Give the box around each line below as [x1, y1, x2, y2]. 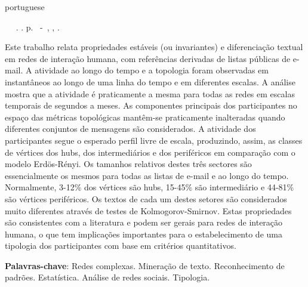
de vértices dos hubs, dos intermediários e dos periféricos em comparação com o [5, 146, 295, 158]
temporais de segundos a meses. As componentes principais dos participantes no [5, 99, 297, 112]
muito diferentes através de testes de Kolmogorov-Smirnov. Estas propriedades [5, 204, 292, 217]
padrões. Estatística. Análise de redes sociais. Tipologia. [5, 271, 210, 283]
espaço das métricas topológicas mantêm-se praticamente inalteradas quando [5, 110, 285, 123]
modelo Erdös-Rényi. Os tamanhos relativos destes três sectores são [5, 158, 252, 170]
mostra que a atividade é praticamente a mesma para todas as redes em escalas [5, 87, 295, 100]
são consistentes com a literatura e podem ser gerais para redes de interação [5, 216, 283, 229]
